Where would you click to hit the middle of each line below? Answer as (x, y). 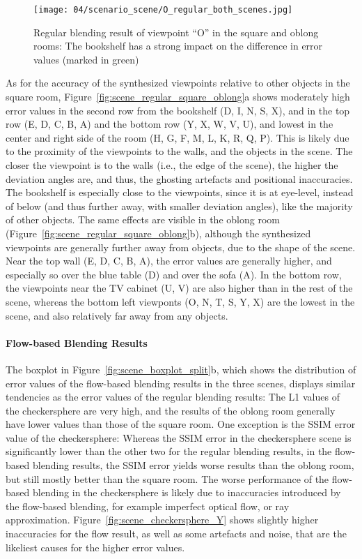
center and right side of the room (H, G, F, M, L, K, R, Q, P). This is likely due (178, 137)
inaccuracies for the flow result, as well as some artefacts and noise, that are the (176, 534)
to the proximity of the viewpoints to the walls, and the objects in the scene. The (179, 151)
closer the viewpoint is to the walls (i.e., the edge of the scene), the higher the (172, 165)
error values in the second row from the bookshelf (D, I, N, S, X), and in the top (178, 110)
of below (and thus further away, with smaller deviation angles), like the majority (179, 206)
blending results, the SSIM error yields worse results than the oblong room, (193, 465)
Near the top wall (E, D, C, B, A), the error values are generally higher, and (169, 261)
